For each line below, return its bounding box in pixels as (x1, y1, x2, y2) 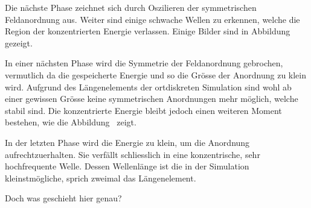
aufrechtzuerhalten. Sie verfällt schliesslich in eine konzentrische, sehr (5, 148, 260, 160)
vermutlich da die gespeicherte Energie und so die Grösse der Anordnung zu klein (5, 68, 306, 81)
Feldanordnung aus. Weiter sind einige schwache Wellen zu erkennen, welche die (5, 13, 300, 25)
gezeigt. (5, 36, 33, 49)
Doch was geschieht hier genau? (5, 192, 122, 204)
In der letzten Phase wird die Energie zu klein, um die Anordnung (5, 136, 250, 148)
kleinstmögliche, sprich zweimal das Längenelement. (5, 171, 196, 184)
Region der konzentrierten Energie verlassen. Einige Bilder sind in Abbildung (5, 25, 290, 37)
